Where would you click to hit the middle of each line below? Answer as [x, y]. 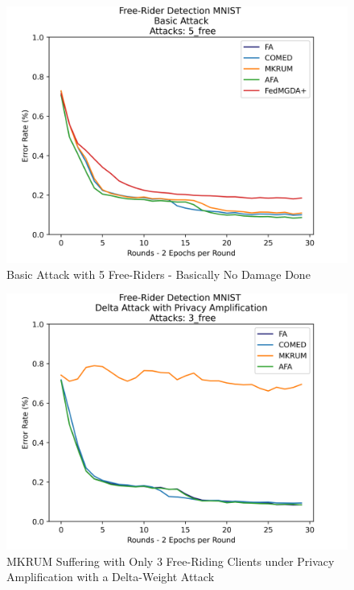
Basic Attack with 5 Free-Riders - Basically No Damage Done [158, 274]
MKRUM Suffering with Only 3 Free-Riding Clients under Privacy [171, 561]
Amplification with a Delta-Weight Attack [111, 577]
